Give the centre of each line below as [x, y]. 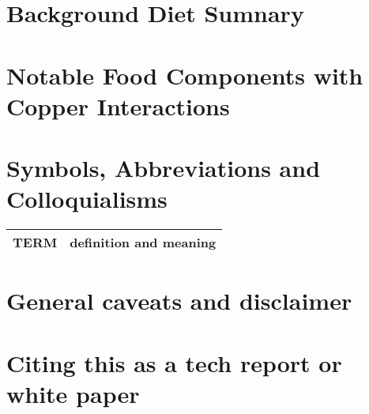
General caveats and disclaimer [179, 301]
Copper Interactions [118, 105]
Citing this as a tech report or [174, 362]
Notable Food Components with [185, 75]
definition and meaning [143, 243]
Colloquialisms [87, 199]
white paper [73, 393]
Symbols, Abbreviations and [164, 168]
